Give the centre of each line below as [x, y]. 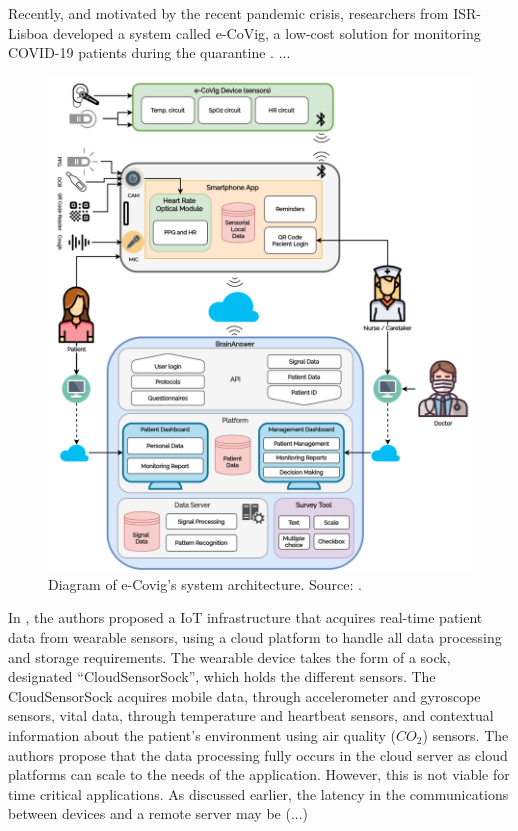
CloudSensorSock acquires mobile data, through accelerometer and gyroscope [244, 695]
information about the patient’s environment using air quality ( [202, 734]
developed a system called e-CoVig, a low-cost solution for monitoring [266, 32]
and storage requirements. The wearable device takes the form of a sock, [229, 656]
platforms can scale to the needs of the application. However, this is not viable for [259, 774]
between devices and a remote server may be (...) [158, 813]
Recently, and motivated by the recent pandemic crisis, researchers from [228, 13]
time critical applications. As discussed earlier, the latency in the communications [258, 793]
